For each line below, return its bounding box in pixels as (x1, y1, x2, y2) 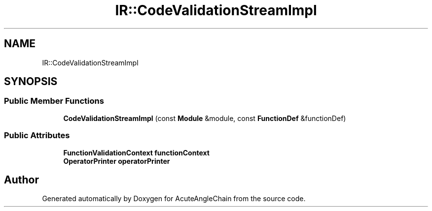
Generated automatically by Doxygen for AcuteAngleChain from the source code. (42, 194, 306, 203)
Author (4, 173, 39, 186)
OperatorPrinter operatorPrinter (63, 156, 170, 165)
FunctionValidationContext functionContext (63, 148, 210, 157)
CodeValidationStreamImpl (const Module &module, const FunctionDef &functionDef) (63, 114, 346, 122)
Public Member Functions (4, 96, 104, 106)
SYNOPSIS (4, 75, 58, 88)
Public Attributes (4, 130, 70, 141)
